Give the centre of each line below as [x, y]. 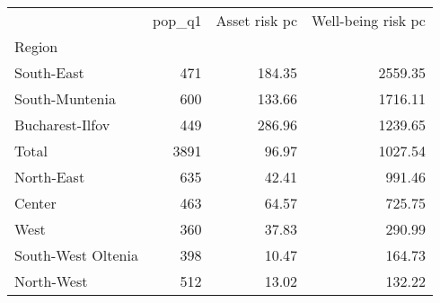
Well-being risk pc [369, 20]
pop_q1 [177, 20]
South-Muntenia [65, 98]
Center [35, 203]
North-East [50, 177]
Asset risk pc [257, 20]
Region [36, 46]
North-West [51, 281]
